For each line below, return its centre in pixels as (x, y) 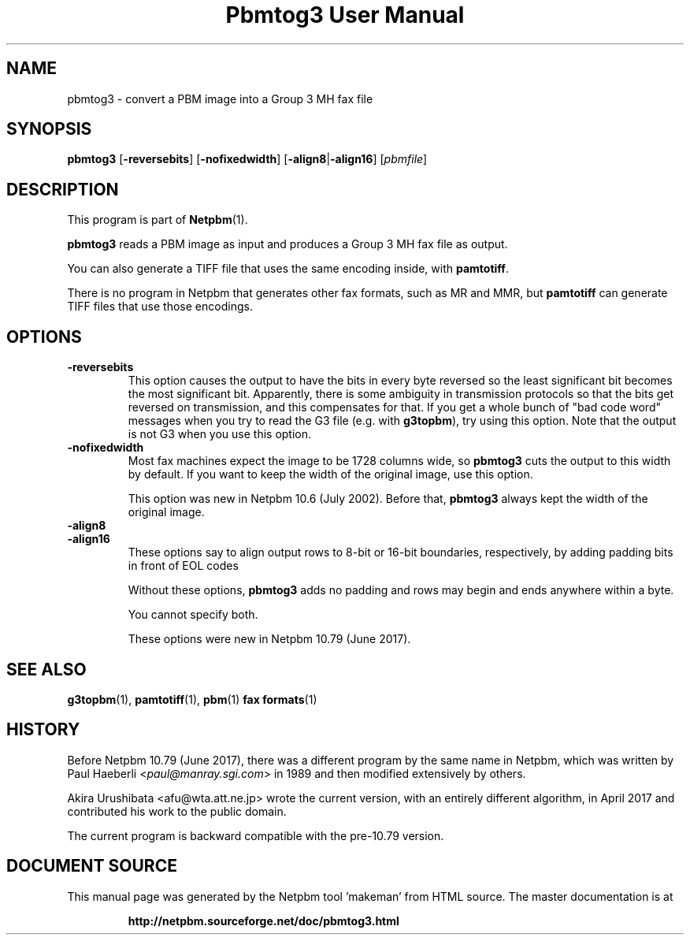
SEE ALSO (46, 669)
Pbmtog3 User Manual (345, 15)
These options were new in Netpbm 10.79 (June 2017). (269, 639)
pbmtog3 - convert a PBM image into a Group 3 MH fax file (220, 99)
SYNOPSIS (49, 129)
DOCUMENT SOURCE (92, 866)
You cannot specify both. (193, 615)
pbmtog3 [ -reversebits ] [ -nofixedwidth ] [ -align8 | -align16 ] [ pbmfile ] (247, 159)
